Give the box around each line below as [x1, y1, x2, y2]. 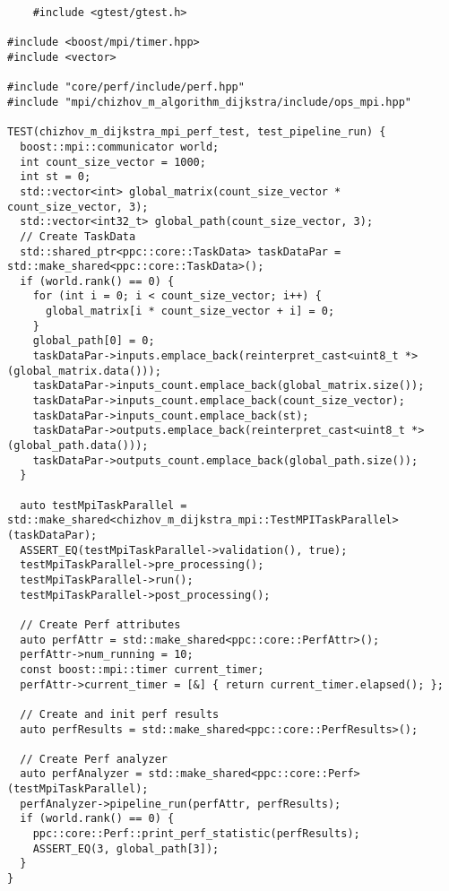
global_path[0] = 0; [32, 334, 155, 348]
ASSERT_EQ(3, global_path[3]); [32, 842, 220, 855]
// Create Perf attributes [20, 618, 181, 631]
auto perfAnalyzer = [20, 767, 142, 781]
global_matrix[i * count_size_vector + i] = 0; [45, 305, 335, 318]
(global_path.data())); [7, 439, 149, 453]
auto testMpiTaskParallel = [20, 498, 187, 512]
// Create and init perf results [20, 707, 220, 721]
